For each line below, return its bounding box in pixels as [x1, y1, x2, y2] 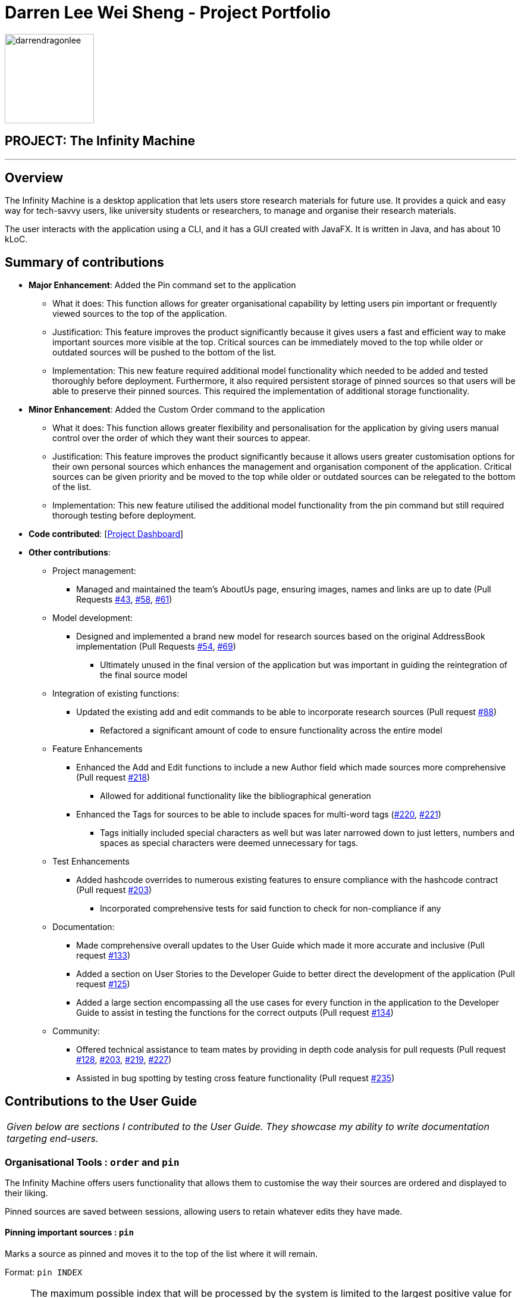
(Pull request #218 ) [76, 772, 150, 783]
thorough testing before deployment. [52, 510, 196, 521]
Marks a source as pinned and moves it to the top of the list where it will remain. [5, 1249, 318, 1259]
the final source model [100, 670, 187, 681]
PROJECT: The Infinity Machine [5, 133, 196, 149]
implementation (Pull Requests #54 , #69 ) [76, 641, 236, 652]
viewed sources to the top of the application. [52, 308, 227, 319]
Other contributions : [29, 547, 111, 558]
